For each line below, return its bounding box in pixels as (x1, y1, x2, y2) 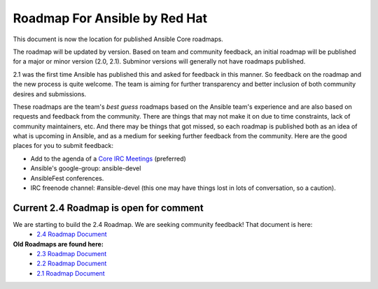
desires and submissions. (13, 89, 87, 98)
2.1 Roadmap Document (36, 269, 105, 277)
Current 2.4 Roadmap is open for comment (13, 202, 204, 214)
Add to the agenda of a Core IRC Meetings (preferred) (30, 154, 187, 163)
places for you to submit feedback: (13, 142, 114, 150)
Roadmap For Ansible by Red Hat (13, 10, 208, 26)
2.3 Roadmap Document (36, 250, 107, 258)
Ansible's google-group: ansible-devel (30, 164, 141, 172)
